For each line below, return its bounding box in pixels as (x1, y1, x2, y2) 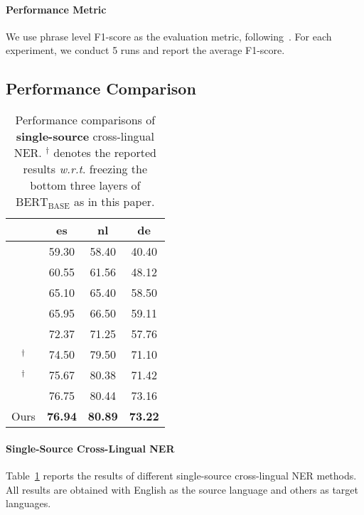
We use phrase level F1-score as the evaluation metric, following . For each (6, 28, 332, 43)
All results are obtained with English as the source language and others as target (6, 482, 358, 497)
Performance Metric (6, 1, 107, 16)
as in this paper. (73, 193, 155, 210)
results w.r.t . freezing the (23, 161, 148, 178)
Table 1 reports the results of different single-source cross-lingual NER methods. (6, 467, 357, 482)
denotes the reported (53, 144, 156, 161)
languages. (6, 496, 51, 511)
